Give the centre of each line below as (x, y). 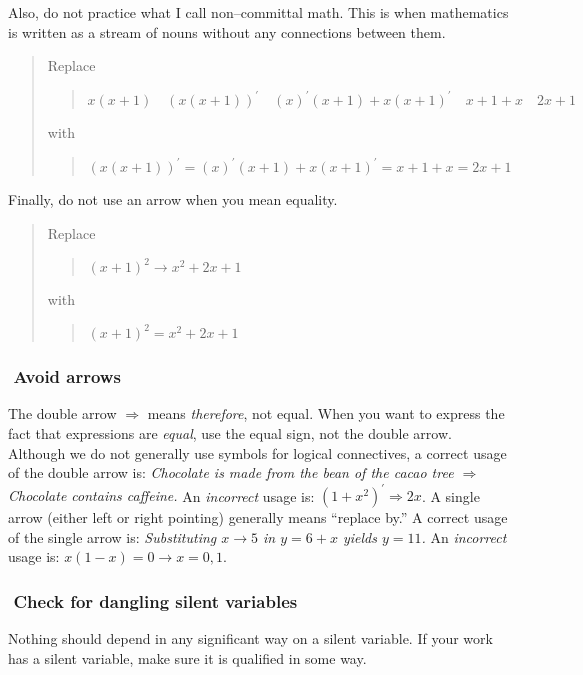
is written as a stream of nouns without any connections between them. (227, 31)
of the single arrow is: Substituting (112, 536)
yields (359, 536)
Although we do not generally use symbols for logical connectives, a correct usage (257, 452)
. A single (450, 495)
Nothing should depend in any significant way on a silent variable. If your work (250, 638)
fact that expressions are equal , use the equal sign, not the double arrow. (230, 432)
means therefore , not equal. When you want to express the (326, 413)
